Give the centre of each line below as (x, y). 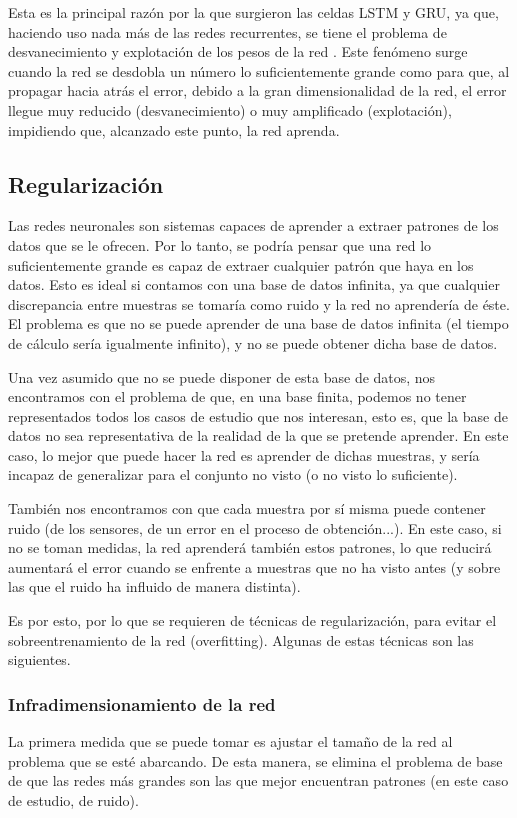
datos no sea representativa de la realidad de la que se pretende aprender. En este (258, 435)
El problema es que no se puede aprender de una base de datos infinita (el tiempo (258, 323)
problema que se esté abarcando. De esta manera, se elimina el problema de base (255, 760)
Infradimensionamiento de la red (142, 703)
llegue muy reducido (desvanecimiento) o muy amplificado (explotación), (230, 109)
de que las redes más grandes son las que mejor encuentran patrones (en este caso (258, 780)
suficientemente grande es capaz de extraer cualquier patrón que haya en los (241, 264)
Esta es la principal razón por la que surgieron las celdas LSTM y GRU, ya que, (253, 12)
